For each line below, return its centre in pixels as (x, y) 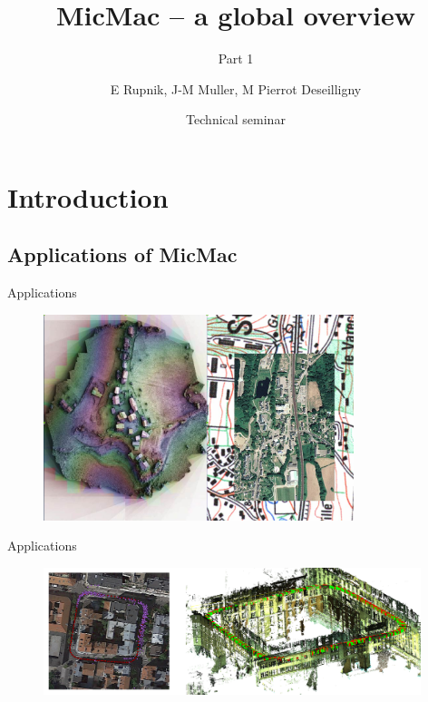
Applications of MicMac (122, 254)
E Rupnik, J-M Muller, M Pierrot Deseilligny (236, 88)
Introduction (88, 196)
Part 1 (236, 58)
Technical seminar (236, 119)
